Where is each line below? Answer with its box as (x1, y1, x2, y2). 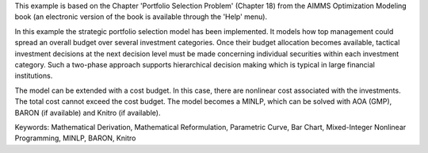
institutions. (14, 71, 53, 81)
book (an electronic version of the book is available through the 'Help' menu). (14, 12, 268, 21)
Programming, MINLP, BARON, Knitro (14, 133, 136, 143)
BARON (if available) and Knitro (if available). (14, 108, 161, 117)
